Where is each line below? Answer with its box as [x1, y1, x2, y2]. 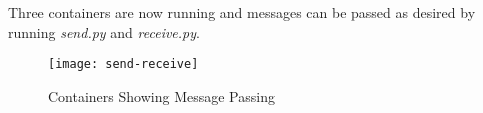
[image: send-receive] [48, 57, 199, 72]
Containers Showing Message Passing [48, 85, 275, 106]
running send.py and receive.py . [8, 21, 200, 42]
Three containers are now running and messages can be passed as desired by [8, 2, 476, 22]
